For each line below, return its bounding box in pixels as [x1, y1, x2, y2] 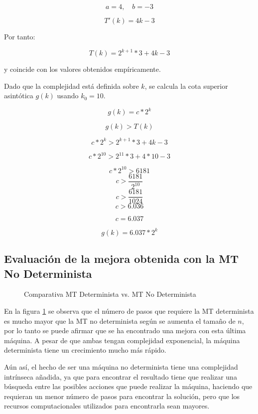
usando [57, 90, 79, 101]
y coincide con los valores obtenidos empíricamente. [4, 64, 161, 74]
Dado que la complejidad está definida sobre [4, 80, 139, 91]
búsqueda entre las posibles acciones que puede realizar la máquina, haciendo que [4, 381, 253, 392]
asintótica [4, 90, 33, 101]
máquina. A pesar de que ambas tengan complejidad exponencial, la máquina [4, 335, 240, 345]
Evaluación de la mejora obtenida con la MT [4, 251, 239, 266]
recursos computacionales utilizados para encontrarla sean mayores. [4, 401, 210, 411]
